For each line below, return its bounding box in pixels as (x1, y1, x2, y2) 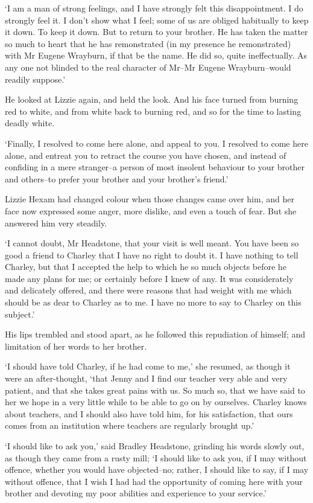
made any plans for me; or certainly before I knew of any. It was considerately (5, 272, 294, 284)
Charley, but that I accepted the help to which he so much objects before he (5, 260, 286, 273)
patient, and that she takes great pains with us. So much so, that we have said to (5, 383, 305, 396)
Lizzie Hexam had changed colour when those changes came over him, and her (5, 193, 294, 205)
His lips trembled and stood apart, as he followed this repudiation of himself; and (5, 328, 306, 341)
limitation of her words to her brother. (5, 339, 147, 352)
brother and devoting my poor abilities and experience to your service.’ (5, 487, 267, 499)
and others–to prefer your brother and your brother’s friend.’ (5, 172, 229, 185)
